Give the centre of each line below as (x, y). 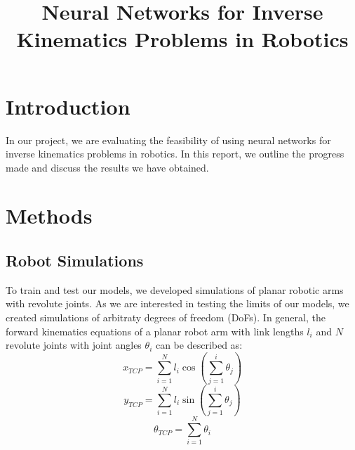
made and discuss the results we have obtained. (107, 167)
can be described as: (199, 345)
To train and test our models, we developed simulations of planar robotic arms (175, 289)
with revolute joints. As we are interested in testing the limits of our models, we (177, 303)
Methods (49, 216)
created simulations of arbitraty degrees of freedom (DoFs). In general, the (166, 317)
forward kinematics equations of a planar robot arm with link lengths (155, 331)
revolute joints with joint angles (74, 345)
